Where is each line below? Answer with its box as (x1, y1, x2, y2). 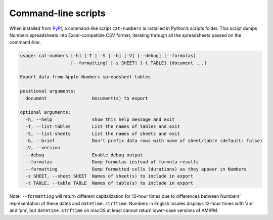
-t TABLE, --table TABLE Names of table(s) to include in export (25, 180, 194, 186)
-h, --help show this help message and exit (25, 116, 175, 122)
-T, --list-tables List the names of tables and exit (25, 124, 180, 129)
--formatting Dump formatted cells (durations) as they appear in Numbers (25, 166, 247, 172)
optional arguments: (20, 109, 71, 115)
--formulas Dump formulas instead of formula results (25, 159, 199, 165)
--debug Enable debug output (25, 152, 143, 158)
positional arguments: (20, 89, 76, 94)
